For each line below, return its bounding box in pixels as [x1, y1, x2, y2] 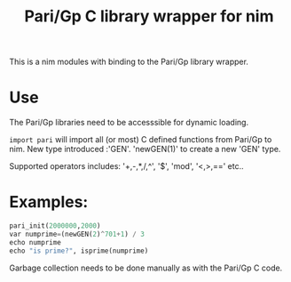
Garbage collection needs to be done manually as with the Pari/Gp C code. [9, 262, 283, 273]
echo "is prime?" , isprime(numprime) [9, 246, 149, 255]
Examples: [9, 192, 89, 213]
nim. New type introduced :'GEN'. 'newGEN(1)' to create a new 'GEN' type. [9, 144, 281, 155]
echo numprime [9, 238, 62, 246]
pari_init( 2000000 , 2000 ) [9, 222, 101, 230]
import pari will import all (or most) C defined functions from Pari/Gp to [9, 134, 272, 145]
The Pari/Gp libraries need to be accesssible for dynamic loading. [9, 117, 249, 128]
